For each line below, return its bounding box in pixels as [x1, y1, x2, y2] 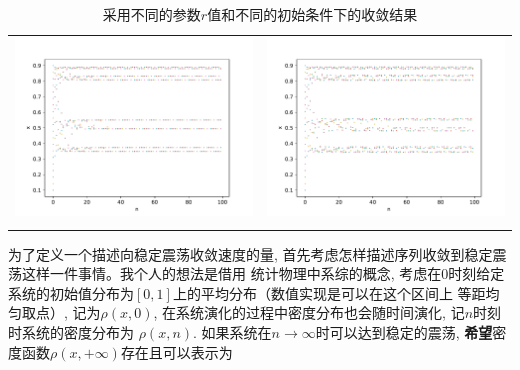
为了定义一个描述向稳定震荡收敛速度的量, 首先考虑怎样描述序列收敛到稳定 [8, 243, 493, 264]
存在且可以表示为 [120, 341, 233, 362]
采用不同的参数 [102, 4, 201, 24]
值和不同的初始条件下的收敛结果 [207, 4, 418, 24]
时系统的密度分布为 [8, 322, 134, 343]
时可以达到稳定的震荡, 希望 [315, 322, 493, 343]
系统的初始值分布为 [8, 282, 134, 303]
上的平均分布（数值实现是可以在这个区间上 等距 [172, 282, 486, 303]
